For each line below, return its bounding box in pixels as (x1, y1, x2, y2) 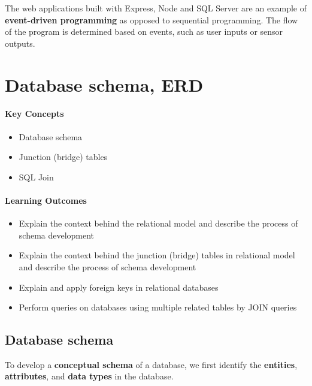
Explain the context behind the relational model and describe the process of (19, 217, 298, 230)
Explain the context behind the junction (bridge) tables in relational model (19, 249, 295, 261)
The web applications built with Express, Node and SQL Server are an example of (5, 2, 307, 14)
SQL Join (19, 170, 54, 183)
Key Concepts (5, 107, 64, 120)
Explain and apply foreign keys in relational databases (19, 281, 219, 293)
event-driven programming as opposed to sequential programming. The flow (5, 13, 298, 26)
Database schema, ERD (5, 72, 204, 96)
